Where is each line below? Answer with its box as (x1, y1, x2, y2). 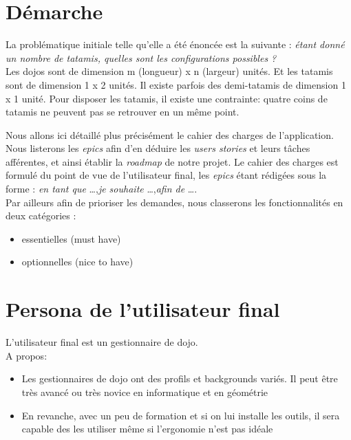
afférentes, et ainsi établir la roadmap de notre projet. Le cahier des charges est (6, 154, 339, 168)
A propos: (6, 348, 47, 362)
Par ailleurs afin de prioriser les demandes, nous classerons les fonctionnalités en (6, 195, 343, 209)
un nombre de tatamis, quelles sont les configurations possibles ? (6, 50, 277, 65)
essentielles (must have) (21, 231, 121, 245)
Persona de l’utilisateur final (6, 295, 280, 323)
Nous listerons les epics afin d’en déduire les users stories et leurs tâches (6, 141, 310, 155)
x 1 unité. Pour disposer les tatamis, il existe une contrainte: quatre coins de (6, 91, 328, 105)
